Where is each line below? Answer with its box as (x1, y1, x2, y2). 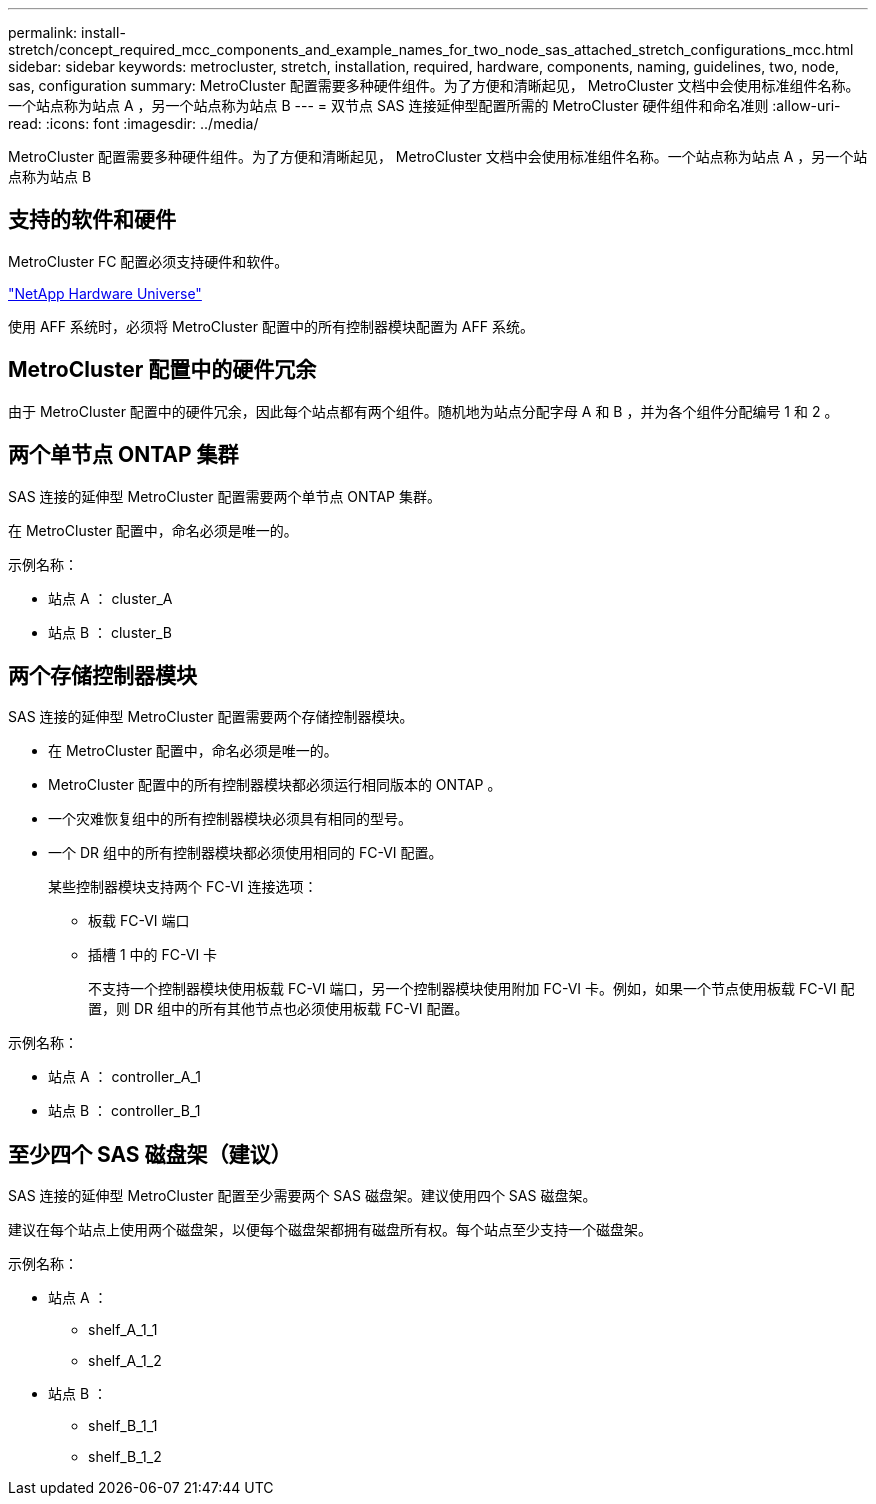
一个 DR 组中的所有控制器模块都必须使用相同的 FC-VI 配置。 (48, 844, 443, 862)
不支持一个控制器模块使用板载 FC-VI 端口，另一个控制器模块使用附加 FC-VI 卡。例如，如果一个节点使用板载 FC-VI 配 (88, 980, 855, 998)
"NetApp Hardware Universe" (8, 284, 202, 302)
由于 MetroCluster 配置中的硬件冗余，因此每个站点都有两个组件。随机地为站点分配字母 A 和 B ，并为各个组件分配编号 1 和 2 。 (8, 402, 839, 420)
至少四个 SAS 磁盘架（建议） (8, 1141, 292, 1167)
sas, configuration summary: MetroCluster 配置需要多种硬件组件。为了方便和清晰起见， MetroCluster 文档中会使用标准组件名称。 (8, 77, 860, 94)
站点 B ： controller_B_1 (48, 1102, 201, 1120)
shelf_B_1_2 (88, 1448, 162, 1466)
